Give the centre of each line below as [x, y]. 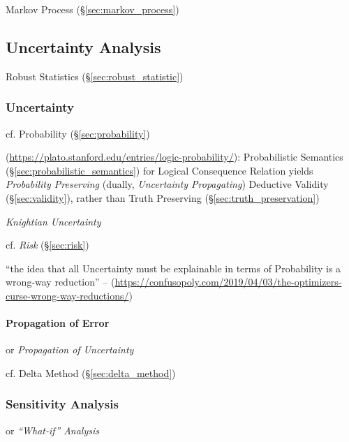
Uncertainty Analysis [83, 46]
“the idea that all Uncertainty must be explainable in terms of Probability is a [173, 268]
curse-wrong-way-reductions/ [67, 295]
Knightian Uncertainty [53, 221]
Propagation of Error [58, 323]
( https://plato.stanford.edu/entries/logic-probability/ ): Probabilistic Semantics [174, 157]
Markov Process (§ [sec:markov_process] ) [92, 9]
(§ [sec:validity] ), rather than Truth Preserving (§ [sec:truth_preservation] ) [163, 197]
